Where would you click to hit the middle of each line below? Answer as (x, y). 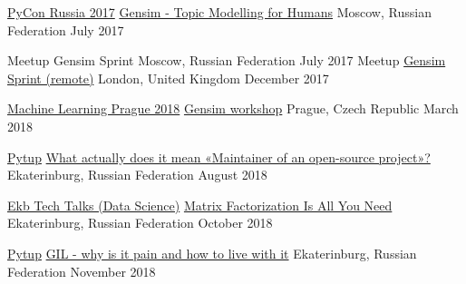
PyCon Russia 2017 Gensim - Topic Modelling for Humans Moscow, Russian (219, 12)
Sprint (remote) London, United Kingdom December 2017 (168, 78)
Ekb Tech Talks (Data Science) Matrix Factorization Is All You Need (200, 205)
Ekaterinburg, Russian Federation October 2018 (140, 223)
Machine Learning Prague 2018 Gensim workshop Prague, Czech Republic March (233, 108)
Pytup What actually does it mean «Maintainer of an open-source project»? (219, 157)
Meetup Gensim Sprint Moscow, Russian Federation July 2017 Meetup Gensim (227, 60)
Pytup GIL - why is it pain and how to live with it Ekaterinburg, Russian (212, 253)
